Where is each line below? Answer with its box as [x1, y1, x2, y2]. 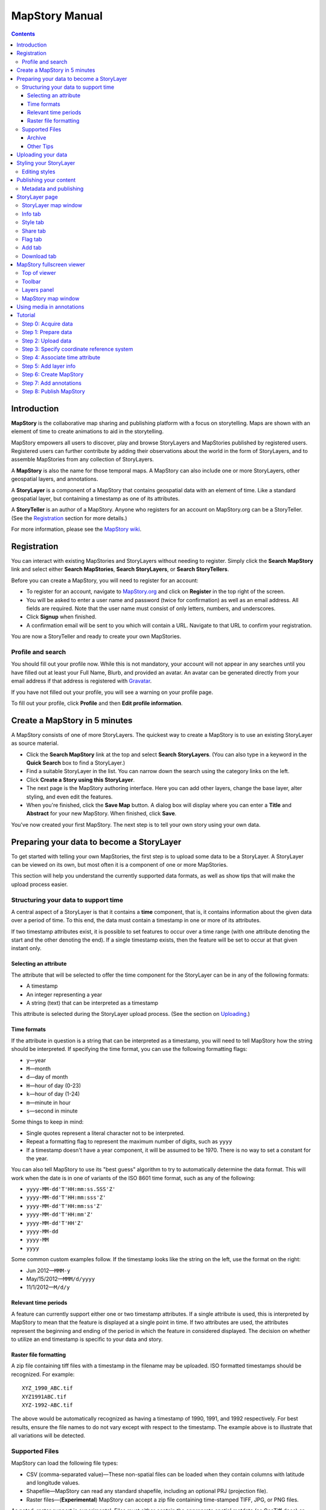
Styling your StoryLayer [16, 159, 75, 167]
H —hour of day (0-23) [26, 1082, 81, 1089]
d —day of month [26, 1073, 68, 1081]
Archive [27, 134, 46, 141]
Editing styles [22, 168, 56, 175]
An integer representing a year [26, 991, 103, 998]
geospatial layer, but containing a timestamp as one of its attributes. [11, 495, 181, 502]
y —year [26, 1056, 46, 1064]
